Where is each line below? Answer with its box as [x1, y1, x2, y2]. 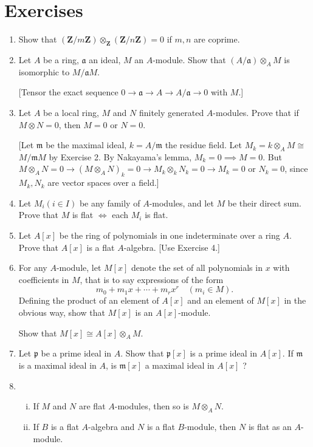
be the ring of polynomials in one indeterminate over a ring [59, 229, 280, 242]
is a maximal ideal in [18, 359, 97, 372]
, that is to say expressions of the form [80, 273, 224, 285]
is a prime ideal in [190, 347, 257, 360]
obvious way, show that [18, 306, 105, 319]
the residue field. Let [165, 138, 242, 151]
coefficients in [18, 273, 69, 285]
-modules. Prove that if [213, 106, 299, 118]
